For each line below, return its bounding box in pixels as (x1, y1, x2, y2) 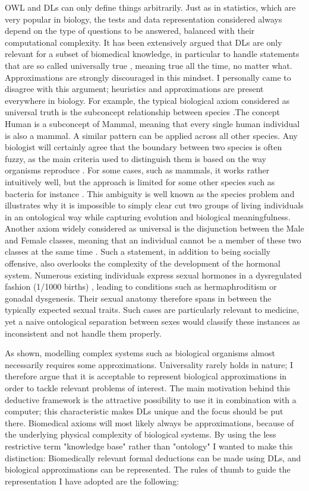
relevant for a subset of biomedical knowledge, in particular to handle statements (5, 47, 299, 60)
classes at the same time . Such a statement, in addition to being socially (5, 245, 271, 258)
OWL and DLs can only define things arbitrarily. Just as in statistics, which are (5, 1, 296, 13)
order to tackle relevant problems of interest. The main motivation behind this (5, 382, 291, 394)
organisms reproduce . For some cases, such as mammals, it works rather (5, 164, 270, 176)
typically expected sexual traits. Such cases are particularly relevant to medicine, (5, 303, 299, 316)
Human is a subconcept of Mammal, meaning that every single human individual (5, 117, 300, 129)
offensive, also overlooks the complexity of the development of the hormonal (5, 257, 280, 270)
